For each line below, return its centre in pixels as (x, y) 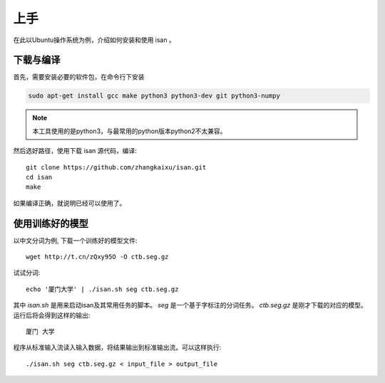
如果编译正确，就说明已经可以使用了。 (70, 203)
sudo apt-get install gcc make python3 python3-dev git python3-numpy (154, 96)
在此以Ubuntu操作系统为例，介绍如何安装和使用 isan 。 (94, 40)
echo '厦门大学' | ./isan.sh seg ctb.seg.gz (102, 289)
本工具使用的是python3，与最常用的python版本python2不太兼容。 (129, 131)
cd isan (39, 177)
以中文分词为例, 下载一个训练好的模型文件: (76, 240)
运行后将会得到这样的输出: (52, 315)
